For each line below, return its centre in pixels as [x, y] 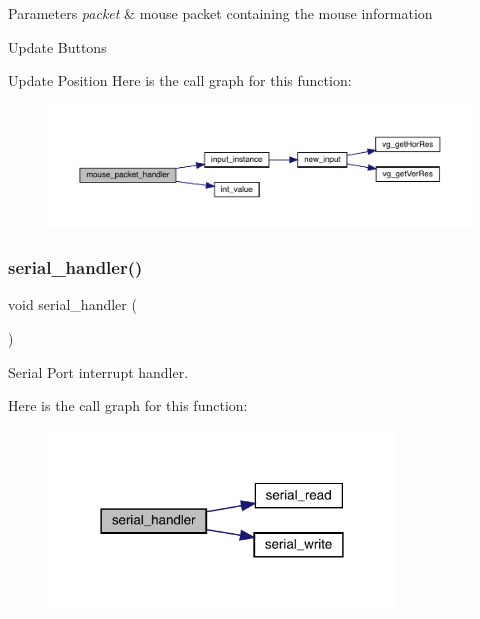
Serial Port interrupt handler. [98, 371]
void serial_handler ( [72, 304]
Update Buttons [57, 46]
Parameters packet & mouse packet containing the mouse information [220, 13]
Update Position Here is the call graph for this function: [180, 80]
